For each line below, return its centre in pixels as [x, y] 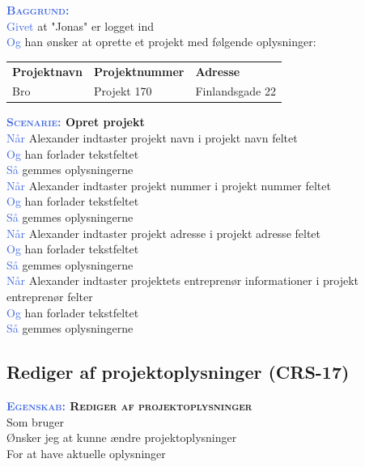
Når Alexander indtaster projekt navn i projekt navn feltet [152, 138]
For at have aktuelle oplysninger [86, 453]
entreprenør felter [50, 296]
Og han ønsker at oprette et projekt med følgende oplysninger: [161, 42]
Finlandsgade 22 [236, 91]
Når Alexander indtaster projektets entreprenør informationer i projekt [183, 280]
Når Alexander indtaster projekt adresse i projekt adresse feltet [164, 233]
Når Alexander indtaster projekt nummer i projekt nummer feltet [169, 185]
